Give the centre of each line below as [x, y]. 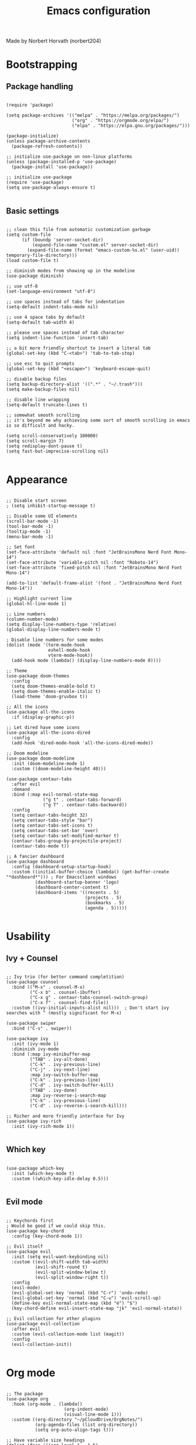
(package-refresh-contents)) [47, 146]
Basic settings [33, 211]
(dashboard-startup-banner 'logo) [77, 882]
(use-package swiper [31, 1023]
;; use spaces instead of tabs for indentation [65, 302]
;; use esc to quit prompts [40, 364]
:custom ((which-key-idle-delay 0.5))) [60, 1179]
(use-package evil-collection [43, 1324]
